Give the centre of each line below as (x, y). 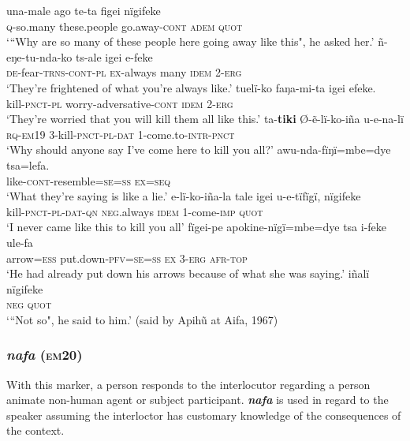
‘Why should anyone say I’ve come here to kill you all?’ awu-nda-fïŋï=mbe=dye (199, 149)
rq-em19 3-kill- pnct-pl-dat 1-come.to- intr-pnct (121, 134)
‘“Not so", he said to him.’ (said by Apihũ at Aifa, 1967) (142, 319)
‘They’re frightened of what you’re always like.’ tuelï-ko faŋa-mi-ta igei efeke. (191, 87)
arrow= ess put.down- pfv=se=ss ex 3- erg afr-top (127, 258)
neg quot (29, 304)
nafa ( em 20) (45, 355)
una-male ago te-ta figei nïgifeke (84, 10)
